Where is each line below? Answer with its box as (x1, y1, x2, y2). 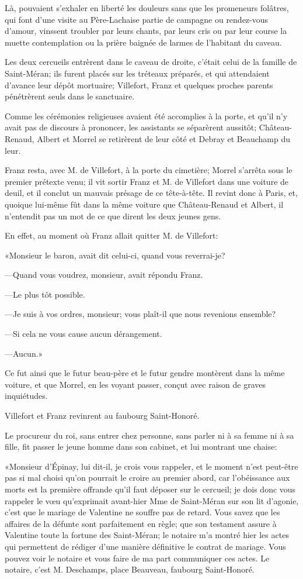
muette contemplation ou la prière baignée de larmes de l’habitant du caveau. (5, 36, 282, 48)
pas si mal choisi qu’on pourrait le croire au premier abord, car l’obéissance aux (5, 471, 290, 484)
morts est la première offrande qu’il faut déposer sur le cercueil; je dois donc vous (5, 483, 296, 495)
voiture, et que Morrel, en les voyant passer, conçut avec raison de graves (5, 378, 266, 390)
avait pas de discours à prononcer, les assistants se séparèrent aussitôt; (5, 121, 257, 133)
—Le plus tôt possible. (5, 288, 85, 300)
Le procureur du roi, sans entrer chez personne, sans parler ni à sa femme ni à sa (5, 429, 294, 441)
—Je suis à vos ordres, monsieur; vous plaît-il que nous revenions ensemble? (5, 308, 276, 320)
